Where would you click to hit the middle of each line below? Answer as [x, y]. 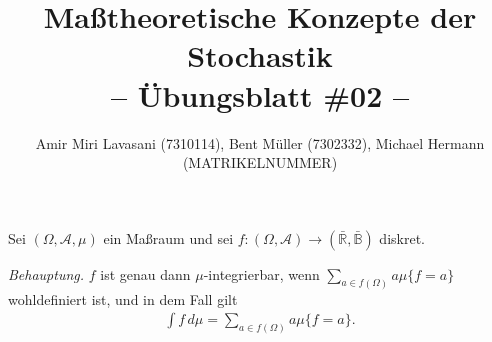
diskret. [402, 237]
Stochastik [260, 55]
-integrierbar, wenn [261, 273]
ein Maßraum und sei [168, 237]
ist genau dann [145, 273]
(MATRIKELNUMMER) [260, 162]
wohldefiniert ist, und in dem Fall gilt [123, 298]
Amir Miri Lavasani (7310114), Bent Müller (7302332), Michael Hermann [260, 142]
